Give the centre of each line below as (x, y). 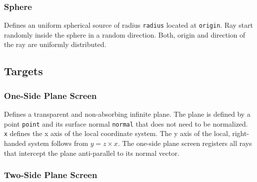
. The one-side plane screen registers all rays (185, 143)
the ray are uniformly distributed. (55, 44)
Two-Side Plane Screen (51, 175)
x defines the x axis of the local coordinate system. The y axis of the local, (117, 133)
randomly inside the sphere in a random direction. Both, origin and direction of (125, 34)
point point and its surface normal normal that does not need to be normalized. (126, 123)
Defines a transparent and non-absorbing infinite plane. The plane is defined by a (127, 114)
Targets (24, 71)
